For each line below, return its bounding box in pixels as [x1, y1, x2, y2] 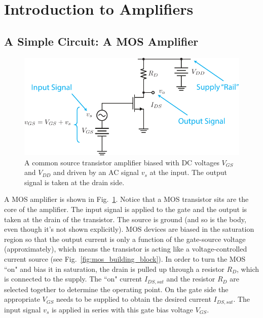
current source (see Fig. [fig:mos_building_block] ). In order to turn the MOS [4, 253, 246, 264]
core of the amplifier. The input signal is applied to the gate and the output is [4, 203, 247, 214]
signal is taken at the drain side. [24, 176, 125, 187]
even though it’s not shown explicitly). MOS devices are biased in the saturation [4, 224, 254, 234]
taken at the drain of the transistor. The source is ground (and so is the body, [4, 214, 246, 224]
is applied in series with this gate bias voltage [51, 304, 193, 314]
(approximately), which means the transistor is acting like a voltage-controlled [4, 243, 247, 254]
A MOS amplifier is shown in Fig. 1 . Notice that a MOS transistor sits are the [4, 194, 249, 204]
